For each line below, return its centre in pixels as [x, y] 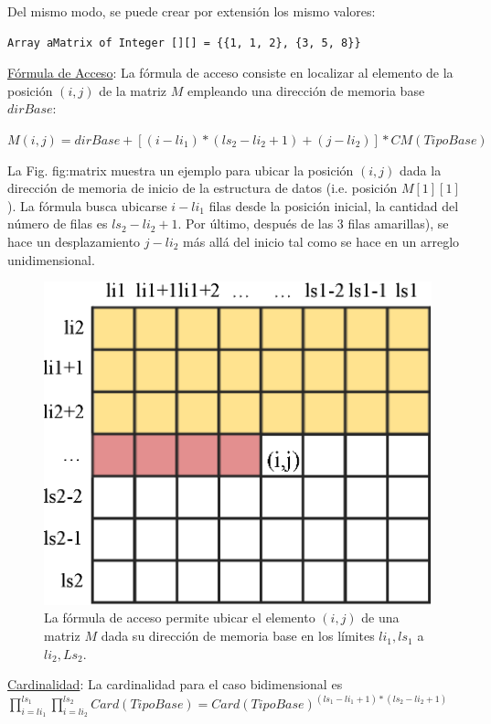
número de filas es [58, 224]
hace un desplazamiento [74, 241]
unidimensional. [51, 259]
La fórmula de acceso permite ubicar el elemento [180, 618]
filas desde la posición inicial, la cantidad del [334, 205]
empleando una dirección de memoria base [306, 90]
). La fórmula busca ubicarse [87, 205]
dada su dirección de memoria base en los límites [238, 636]
